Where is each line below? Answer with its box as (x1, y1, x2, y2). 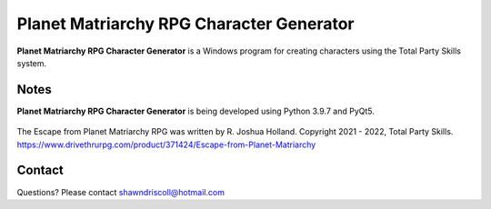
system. (16, 57, 47, 68)
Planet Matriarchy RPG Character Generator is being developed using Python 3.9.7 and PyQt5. (16, 105, 375, 116)
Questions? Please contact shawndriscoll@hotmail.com (16, 186, 225, 197)
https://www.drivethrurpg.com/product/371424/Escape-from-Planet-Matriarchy (16, 139, 316, 150)
